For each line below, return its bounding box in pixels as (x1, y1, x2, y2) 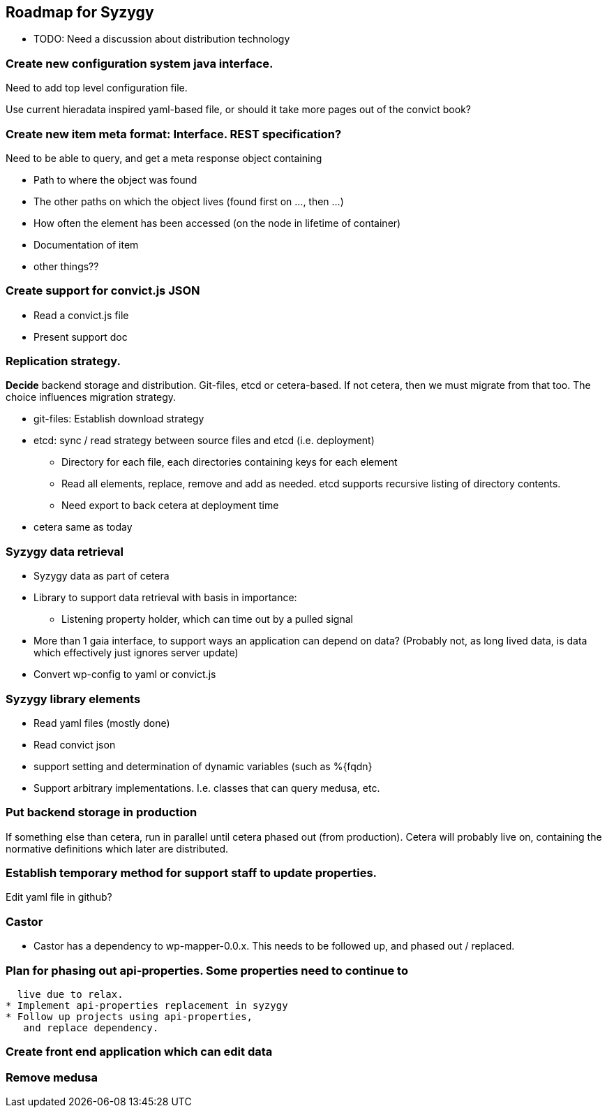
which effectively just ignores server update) (33, 647, 239, 659)
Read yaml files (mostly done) (33, 716, 170, 729)
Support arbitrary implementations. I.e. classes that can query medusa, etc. (33, 781, 380, 794)
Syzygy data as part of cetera (33, 570, 170, 582)
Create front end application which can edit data (6, 1045, 273, 1059)
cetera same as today (33, 521, 133, 533)
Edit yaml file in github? (6, 891, 112, 904)
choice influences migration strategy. (6, 391, 177, 404)
